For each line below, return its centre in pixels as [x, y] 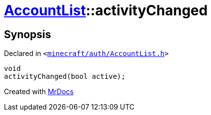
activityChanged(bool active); [65, 77]
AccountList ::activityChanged [106, 10]
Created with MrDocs [39, 92]
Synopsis [28, 34]
